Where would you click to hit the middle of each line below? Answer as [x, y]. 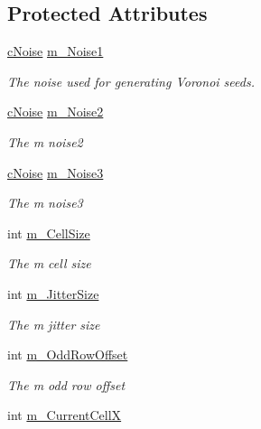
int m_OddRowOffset [68, 354]
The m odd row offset [66, 384]
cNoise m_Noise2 [56, 112]
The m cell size [49, 263]
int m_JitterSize [53, 293]
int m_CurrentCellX [65, 415]
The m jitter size [54, 324]
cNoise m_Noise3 [56, 172]
